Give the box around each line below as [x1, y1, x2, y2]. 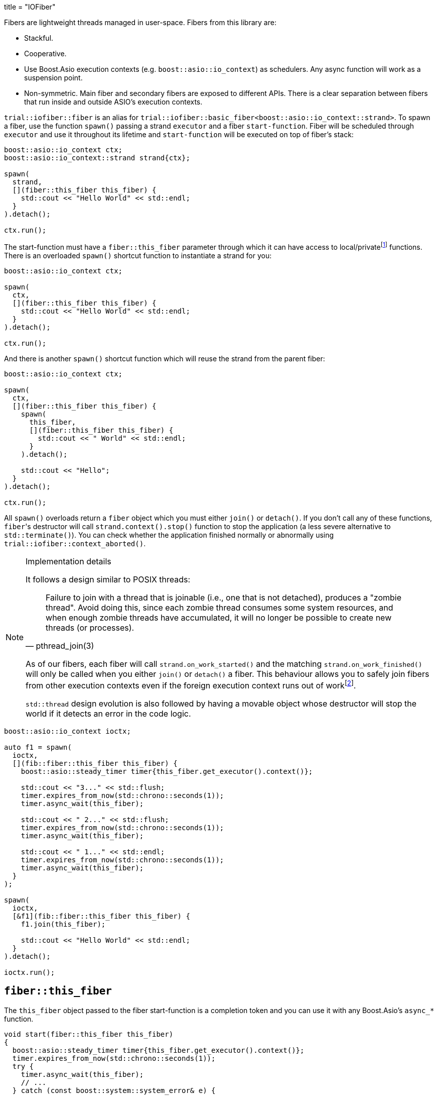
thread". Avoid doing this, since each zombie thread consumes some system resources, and [46, 602, 393, 613]
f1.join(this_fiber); [21, 920, 106, 928]
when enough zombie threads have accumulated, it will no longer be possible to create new [46, 612, 392, 623]
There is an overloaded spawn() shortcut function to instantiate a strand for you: [4, 251, 272, 260]
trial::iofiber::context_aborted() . [4, 539, 146, 548]
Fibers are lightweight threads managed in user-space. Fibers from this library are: [4, 18, 276, 27]
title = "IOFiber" [4, 3, 56, 11]
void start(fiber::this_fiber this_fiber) [4, 1030, 174, 1038]
